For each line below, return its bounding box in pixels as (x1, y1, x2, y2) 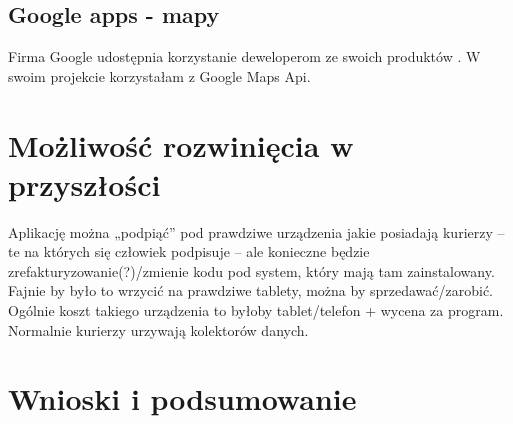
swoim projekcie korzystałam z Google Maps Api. (8, 65, 311, 86)
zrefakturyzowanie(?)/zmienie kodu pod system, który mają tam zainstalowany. (8, 260, 495, 281)
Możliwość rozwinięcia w (8, 124, 354, 165)
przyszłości (8, 163, 161, 204)
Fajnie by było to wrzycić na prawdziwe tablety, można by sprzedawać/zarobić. (8, 280, 493, 301)
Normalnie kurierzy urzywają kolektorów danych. (8, 319, 309, 340)
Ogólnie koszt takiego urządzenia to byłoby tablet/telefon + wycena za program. (8, 300, 504, 321)
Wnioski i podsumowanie (8, 378, 357, 419)
